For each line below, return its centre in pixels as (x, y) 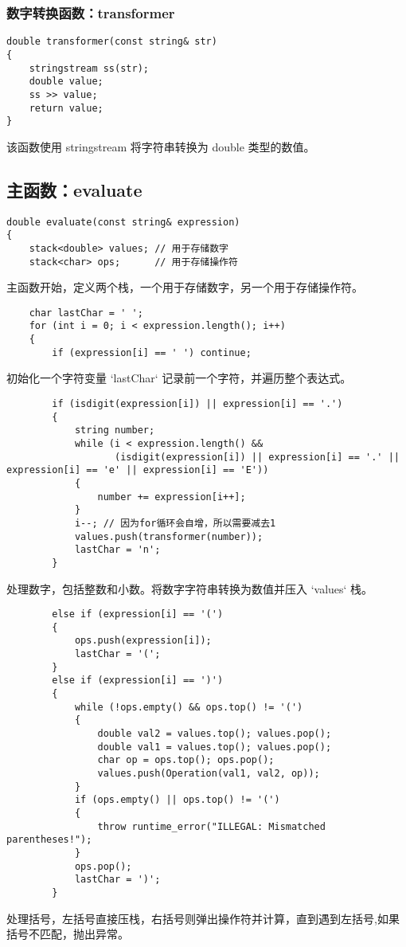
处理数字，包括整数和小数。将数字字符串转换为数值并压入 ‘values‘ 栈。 (190, 588)
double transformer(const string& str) (112, 42)
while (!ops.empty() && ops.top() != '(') (189, 707)
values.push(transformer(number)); (169, 536)
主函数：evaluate (74, 189)
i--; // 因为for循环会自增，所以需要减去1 (175, 523)
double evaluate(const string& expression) (123, 222)
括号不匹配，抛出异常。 (68, 934)
